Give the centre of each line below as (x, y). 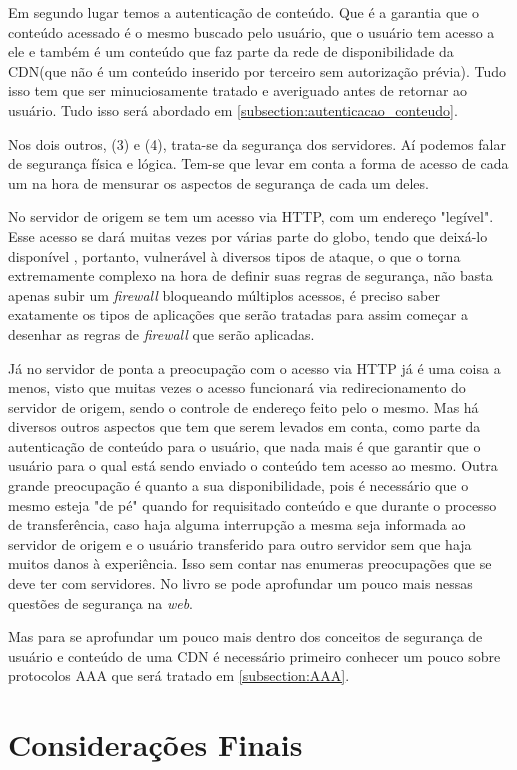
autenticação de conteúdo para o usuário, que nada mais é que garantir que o (244, 445)
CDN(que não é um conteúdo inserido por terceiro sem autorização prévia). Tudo (257, 70)
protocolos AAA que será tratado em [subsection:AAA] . (179, 675)
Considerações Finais (155, 744)
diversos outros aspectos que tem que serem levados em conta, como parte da (244, 426)
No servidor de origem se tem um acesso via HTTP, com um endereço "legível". (251, 216)
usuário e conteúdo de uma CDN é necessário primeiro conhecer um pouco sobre (254, 655)
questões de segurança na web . (101, 602)
